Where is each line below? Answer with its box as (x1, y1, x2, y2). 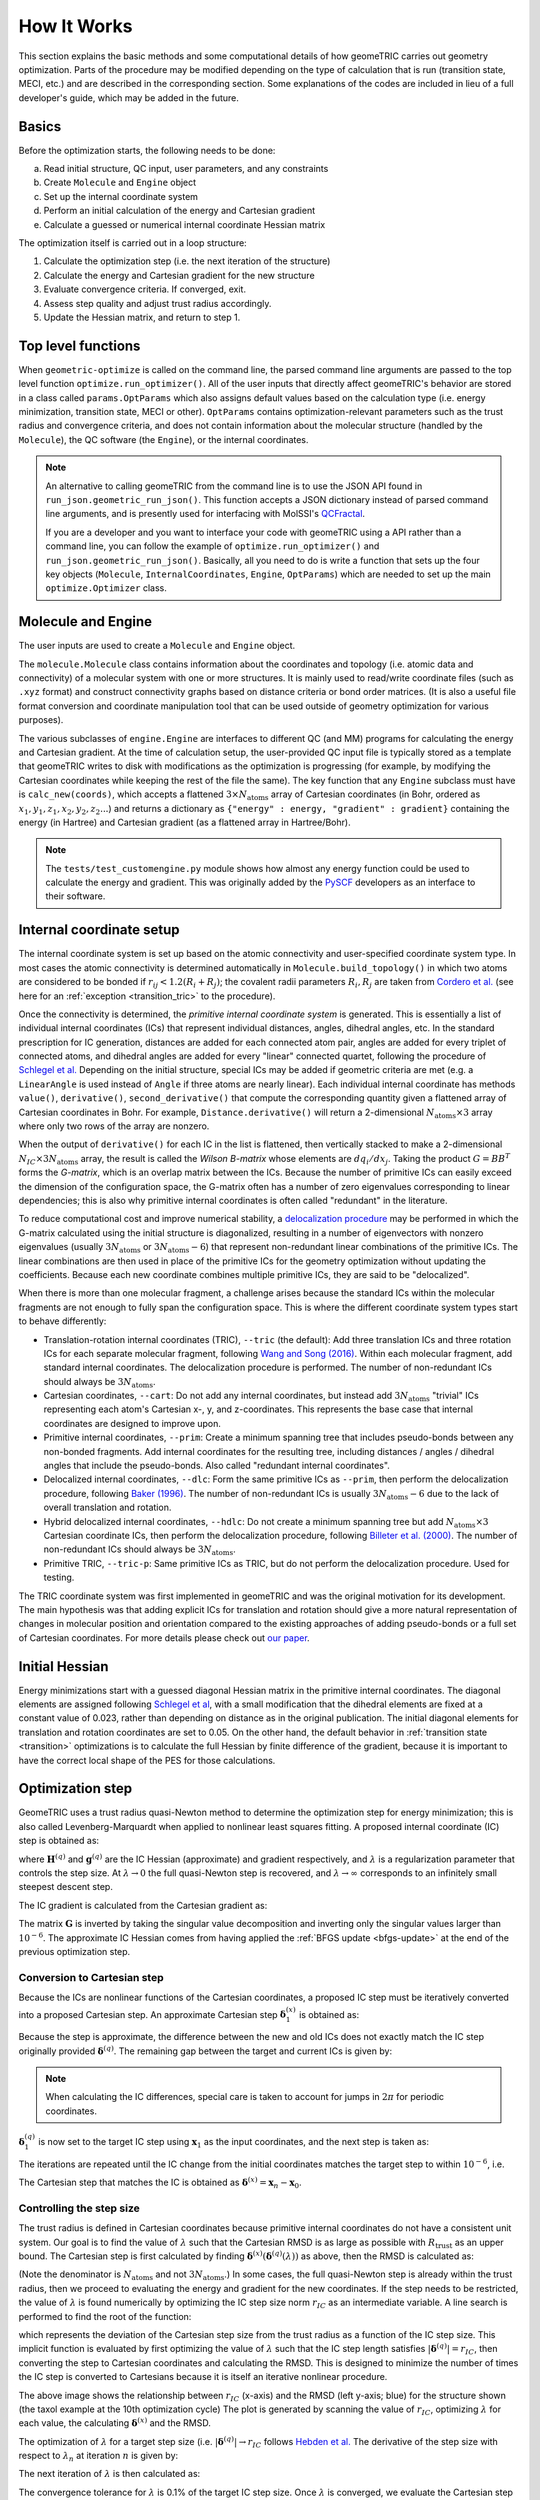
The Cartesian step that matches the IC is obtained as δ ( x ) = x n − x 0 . (18, 2175, 302, 2190)
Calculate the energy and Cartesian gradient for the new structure (43, 269, 315, 281)
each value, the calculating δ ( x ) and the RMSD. (18, 2416, 212, 2429)
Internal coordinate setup (18, 921, 180, 939)
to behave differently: (18, 1315, 107, 1327)
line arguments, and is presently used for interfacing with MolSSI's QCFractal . (45, 508, 365, 520)
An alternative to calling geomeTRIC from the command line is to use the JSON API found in (45, 480, 423, 492)
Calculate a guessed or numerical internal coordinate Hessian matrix (43, 218, 326, 230)
